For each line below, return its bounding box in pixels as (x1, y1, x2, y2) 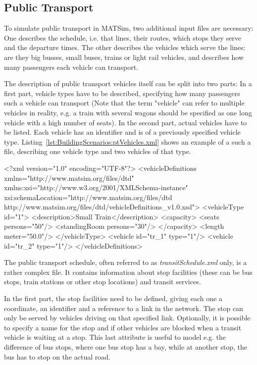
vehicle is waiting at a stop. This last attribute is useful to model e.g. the (4, 332, 226, 342)
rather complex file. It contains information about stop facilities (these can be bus (4, 266, 253, 277)
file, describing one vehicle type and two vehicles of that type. (4, 146, 191, 156)
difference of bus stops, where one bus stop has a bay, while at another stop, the (4, 342, 248, 352)
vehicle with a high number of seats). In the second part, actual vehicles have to (4, 117, 247, 127)
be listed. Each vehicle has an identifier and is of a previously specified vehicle (4, 127, 241, 137)
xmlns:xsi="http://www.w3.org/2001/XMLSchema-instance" (4, 182, 188, 193)
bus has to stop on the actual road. (4, 351, 110, 362)
